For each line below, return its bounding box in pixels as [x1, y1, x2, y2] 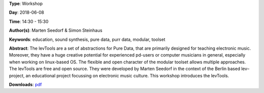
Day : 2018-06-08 [9, 10, 44, 16]
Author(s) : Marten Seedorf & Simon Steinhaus [9, 27, 103, 34]
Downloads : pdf [9, 81, 42, 87]
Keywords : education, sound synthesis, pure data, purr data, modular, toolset [9, 37, 166, 42]
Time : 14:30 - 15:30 [9, 19, 49, 24]
